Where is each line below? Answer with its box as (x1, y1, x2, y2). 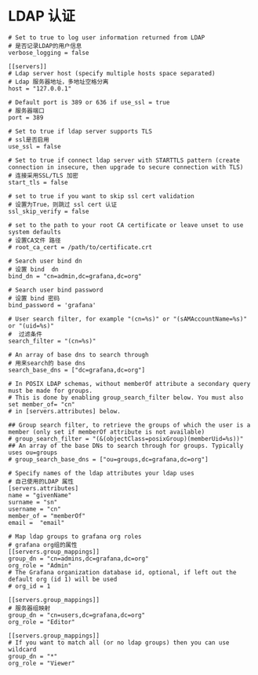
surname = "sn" (8, 498, 58, 506)
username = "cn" (8, 504, 61, 513)
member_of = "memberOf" (8, 512, 86, 519)
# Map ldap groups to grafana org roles (8, 532, 143, 541)
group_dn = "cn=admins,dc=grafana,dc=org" (8, 555, 149, 563)
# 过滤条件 (8, 330, 43, 338)
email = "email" (8, 519, 65, 526)
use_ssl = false (8, 142, 61, 150)
